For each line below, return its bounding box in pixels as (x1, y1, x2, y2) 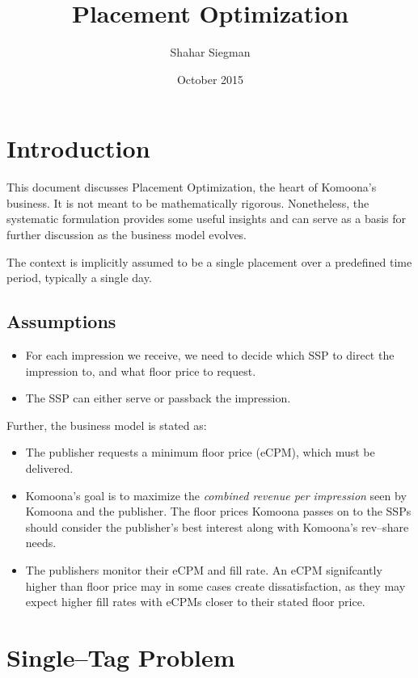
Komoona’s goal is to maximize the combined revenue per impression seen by (25, 486, 407, 503)
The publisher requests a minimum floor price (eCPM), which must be (25, 444, 375, 461)
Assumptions (6, 309, 116, 334)
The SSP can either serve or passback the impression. (25, 390, 291, 406)
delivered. (25, 459, 74, 476)
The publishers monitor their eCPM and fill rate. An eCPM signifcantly (25, 561, 382, 578)
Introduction (6, 132, 150, 165)
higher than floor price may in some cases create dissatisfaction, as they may (25, 577, 406, 594)
